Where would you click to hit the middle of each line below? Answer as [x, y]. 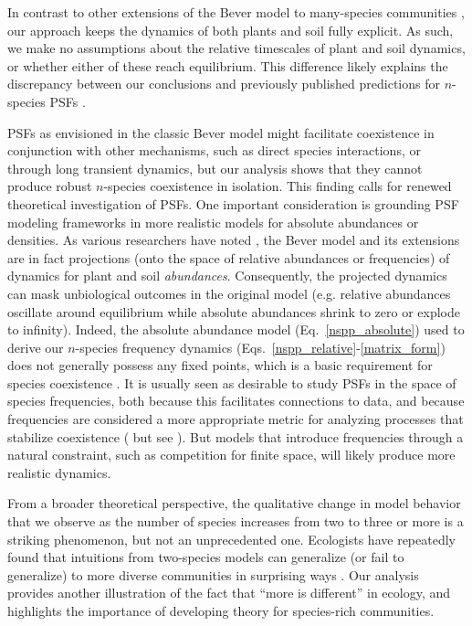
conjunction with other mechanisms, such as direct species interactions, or [214, 150]
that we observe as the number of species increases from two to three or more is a [236, 521]
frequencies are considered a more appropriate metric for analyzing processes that [236, 419]
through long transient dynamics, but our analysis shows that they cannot [215, 168]
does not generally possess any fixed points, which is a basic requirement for [220, 365]
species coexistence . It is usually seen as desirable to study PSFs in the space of [232, 382]
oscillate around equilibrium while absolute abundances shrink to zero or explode [234, 311]
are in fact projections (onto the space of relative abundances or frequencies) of [229, 257]
